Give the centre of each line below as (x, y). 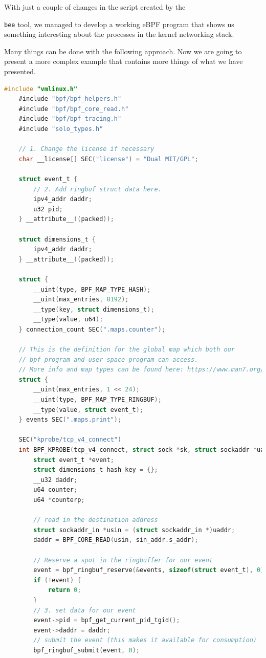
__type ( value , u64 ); (68, 320)
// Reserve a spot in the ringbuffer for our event (123, 560)
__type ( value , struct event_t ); (88, 410)
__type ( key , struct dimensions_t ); (94, 309)
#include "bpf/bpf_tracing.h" (70, 119)
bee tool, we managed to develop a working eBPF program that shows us (119, 24)
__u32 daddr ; (56, 480)
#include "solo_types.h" (61, 129)
